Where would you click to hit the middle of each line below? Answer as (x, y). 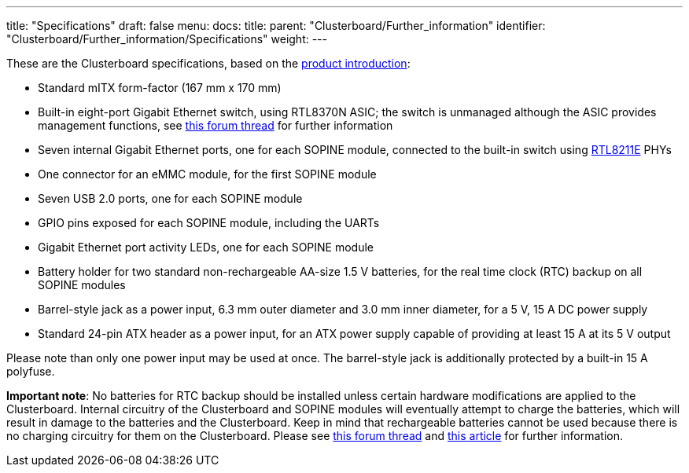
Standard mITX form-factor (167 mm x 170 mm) (160, 88)
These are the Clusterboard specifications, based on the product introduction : (208, 63)
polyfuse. (31, 371)
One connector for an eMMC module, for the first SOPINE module (207, 174)
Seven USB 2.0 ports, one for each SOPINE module (170, 198)
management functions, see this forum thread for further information (216, 125)
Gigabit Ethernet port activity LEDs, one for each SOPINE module (206, 247)
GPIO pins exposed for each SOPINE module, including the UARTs (209, 223)
